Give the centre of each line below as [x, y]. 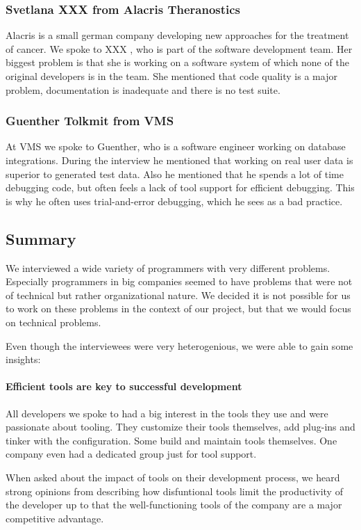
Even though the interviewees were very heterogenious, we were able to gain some [179, 345]
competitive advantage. [55, 518]
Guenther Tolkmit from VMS [90, 121]
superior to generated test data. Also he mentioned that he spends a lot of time [175, 174]
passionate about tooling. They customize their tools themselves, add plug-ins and [180, 427]
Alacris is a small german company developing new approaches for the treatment [177, 35]
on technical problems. [53, 322]
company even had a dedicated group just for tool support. [131, 454]
